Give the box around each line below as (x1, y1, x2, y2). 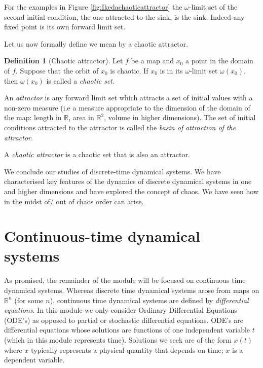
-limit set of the (189, 2, 238, 12)
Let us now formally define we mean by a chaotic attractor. (4, 38, 189, 49)
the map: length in (4, 112, 62, 123)
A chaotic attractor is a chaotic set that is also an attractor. (4, 149, 190, 160)
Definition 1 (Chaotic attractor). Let (4, 55, 123, 66)
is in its (160, 65, 183, 76)
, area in (68, 112, 94, 123)
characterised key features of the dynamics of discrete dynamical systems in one (4, 176, 252, 187)
